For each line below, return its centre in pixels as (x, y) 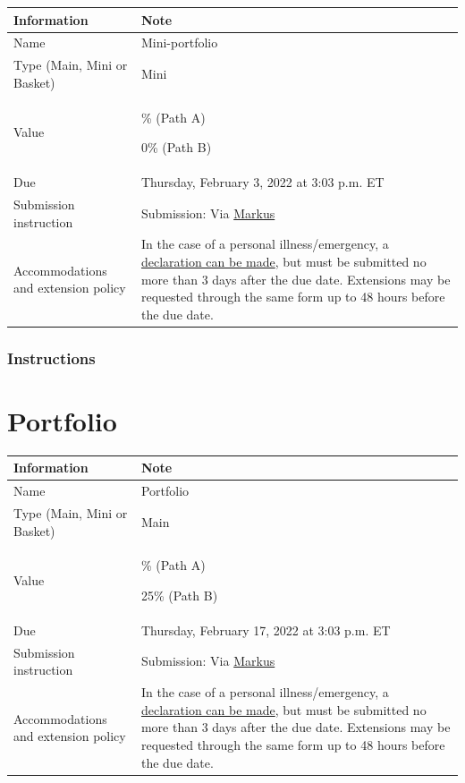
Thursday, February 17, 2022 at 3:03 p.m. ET (266, 630)
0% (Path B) (176, 147)
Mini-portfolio (179, 43)
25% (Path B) (179, 595)
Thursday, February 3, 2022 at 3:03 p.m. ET (262, 182)
